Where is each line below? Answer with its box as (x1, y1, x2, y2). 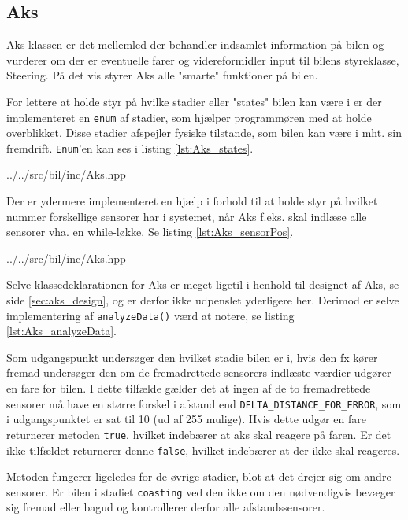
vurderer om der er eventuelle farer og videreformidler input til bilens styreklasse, (6, 51, 399, 68)
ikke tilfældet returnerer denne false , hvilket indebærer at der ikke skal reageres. (6, 441, 400, 458)
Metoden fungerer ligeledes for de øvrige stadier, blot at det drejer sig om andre (6, 468, 391, 485)
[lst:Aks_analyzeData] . (6, 323, 117, 339)
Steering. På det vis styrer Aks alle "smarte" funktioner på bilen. (6, 67, 318, 83)
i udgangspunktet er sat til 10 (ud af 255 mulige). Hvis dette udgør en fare (6, 411, 366, 427)
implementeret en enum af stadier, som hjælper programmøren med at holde (6, 109, 372, 125)
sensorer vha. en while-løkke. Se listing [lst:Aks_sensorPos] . (6, 223, 294, 240)
